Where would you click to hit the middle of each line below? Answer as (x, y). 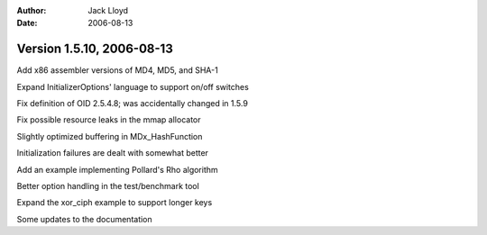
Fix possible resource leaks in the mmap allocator (109, 120)
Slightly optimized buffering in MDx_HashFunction (110, 136)
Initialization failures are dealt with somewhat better (113, 153)
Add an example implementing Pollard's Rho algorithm (117, 169)
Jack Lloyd (108, 10)
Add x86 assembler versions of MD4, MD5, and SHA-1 (117, 70)
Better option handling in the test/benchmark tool (108, 186)
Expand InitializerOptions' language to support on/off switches (133, 86)
